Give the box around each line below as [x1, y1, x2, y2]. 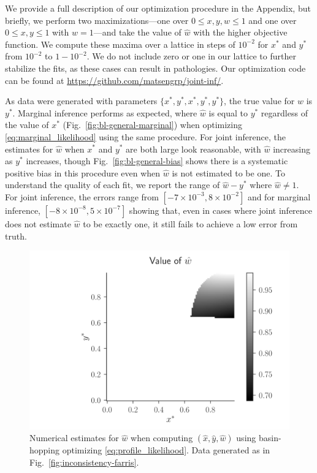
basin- [258, 431, 281, 444]
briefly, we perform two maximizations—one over [5, 13, 189, 26]
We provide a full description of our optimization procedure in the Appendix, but [5, 2, 311, 14]
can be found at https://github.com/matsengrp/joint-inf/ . [5, 74, 224, 86]
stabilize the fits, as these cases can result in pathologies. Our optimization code [5, 61, 306, 74]
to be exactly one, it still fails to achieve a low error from [83, 217, 298, 230]
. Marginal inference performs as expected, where [12, 106, 197, 119]
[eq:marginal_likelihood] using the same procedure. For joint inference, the [5, 130, 286, 143]
